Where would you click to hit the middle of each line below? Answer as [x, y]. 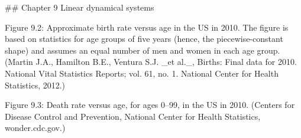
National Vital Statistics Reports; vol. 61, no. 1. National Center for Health [142, 73]
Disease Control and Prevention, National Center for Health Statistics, [133, 116]
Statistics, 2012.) [35, 85]
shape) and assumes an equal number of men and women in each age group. [143, 50]
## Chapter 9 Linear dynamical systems [80, 7]
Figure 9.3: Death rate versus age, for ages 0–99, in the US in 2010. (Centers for [150, 105]
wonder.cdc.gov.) [35, 128]
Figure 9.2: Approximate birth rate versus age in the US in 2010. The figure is [147, 27]
